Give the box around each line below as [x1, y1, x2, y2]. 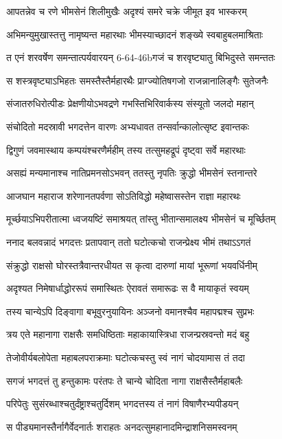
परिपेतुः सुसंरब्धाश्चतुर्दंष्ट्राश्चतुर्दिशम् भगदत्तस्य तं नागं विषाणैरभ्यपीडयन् [6, 396, 239, 411]
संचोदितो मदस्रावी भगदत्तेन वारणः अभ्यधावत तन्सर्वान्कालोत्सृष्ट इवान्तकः [6, 119, 250, 133]
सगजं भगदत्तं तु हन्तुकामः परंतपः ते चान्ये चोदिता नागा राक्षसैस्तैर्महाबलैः [6, 373, 243, 387]
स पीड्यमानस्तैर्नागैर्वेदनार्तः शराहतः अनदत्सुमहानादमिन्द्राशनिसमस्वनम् [6, 419, 237, 434]
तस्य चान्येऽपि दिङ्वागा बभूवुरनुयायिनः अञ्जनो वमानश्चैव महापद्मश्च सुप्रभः [6, 304, 255, 318]
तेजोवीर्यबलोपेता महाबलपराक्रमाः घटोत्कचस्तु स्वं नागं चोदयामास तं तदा [6, 350, 245, 364]
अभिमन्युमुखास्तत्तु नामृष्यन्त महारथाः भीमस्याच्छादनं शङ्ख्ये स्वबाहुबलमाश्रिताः [6, 27, 263, 41]
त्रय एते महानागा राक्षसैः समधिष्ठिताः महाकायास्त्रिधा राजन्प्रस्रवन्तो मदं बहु [6, 327, 250, 341]
